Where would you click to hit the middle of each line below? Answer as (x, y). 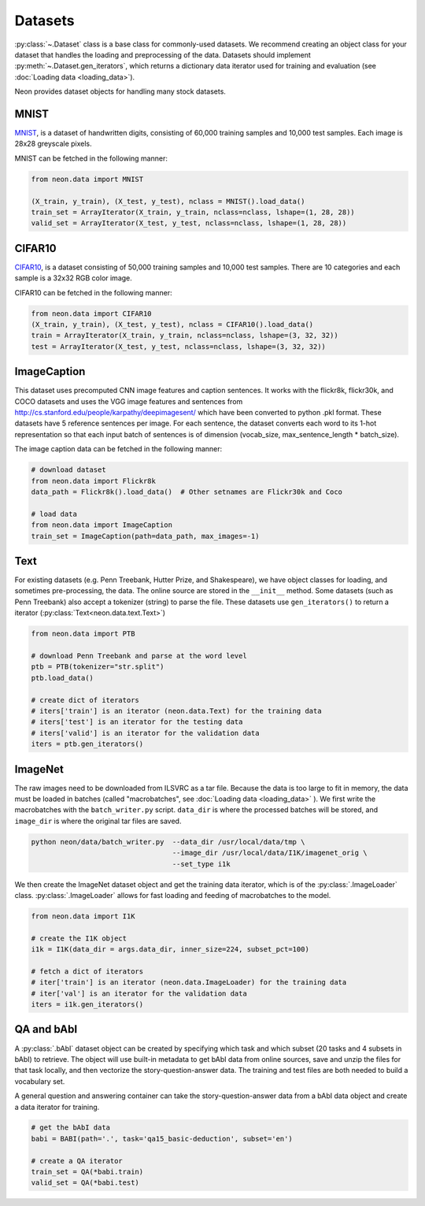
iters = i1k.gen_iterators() (87, 1005)
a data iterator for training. (57, 1107)
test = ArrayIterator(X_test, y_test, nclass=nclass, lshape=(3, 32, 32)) (179, 346)
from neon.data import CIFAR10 (92, 314)
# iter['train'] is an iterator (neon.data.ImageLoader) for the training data (189, 982)
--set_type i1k (201, 864)
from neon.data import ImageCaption (102, 525)
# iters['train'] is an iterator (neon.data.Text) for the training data (176, 711)
